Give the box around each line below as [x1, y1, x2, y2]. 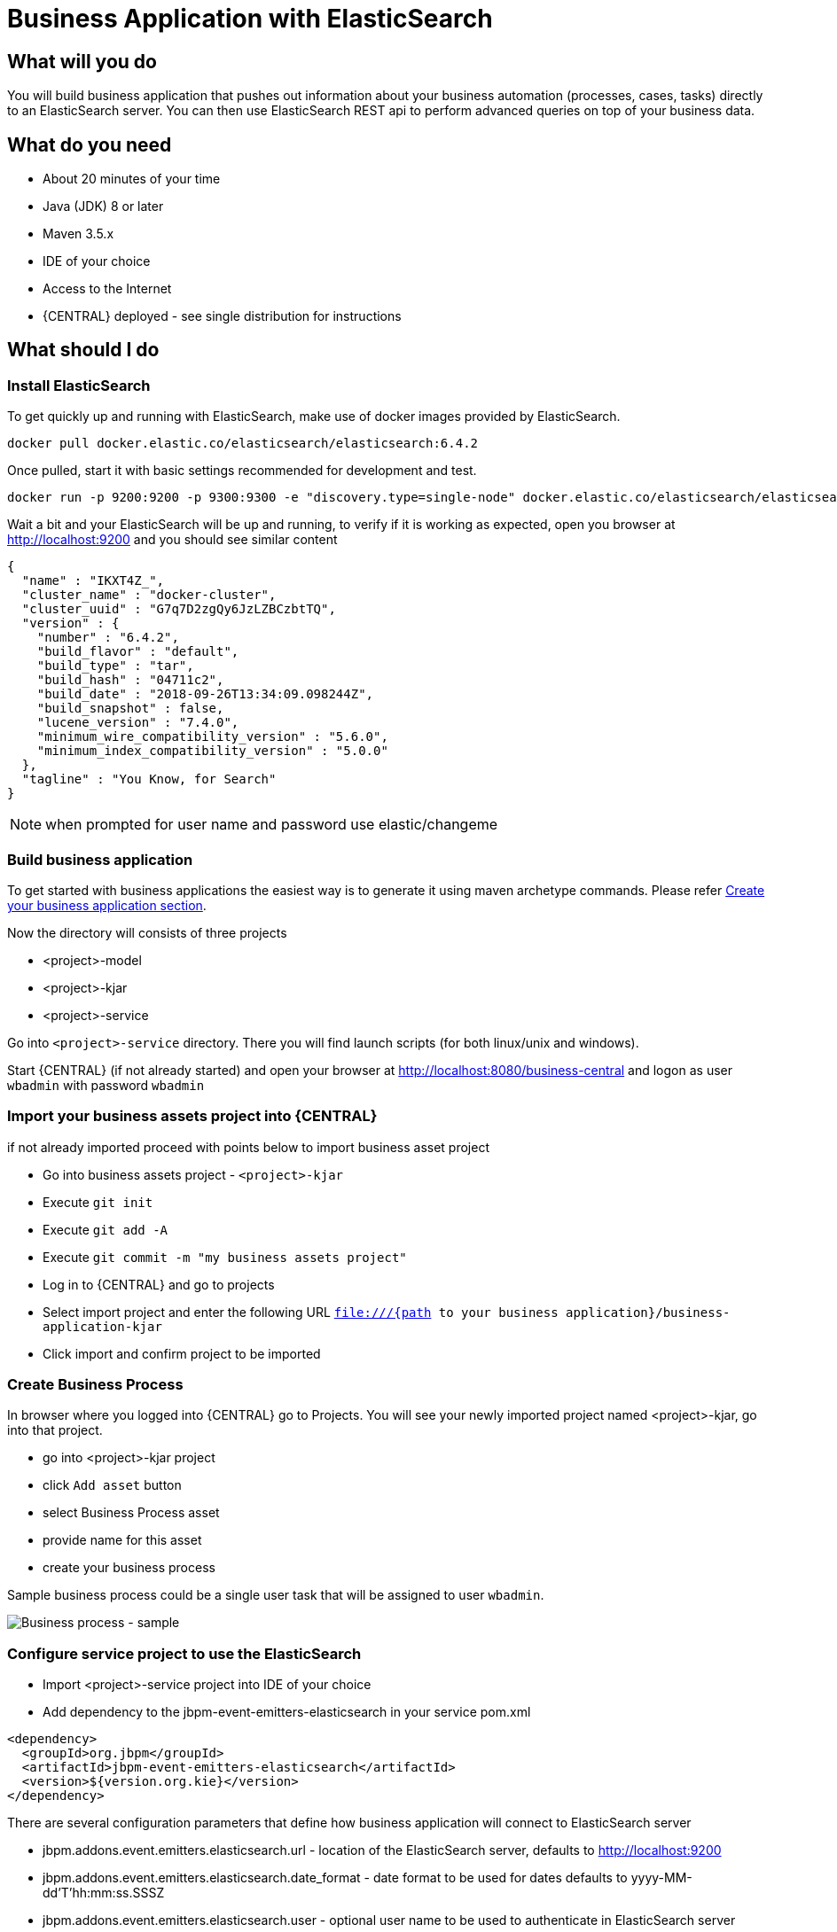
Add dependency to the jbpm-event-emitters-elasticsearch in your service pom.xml [43, 1704, 531, 1720]
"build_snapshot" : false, [36, 701, 224, 716]
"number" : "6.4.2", [36, 630, 179, 645]
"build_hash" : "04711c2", [36, 673, 224, 688]
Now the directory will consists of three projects [7, 924, 287, 940]
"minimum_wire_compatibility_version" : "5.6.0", [36, 729, 388, 744]
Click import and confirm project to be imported [43, 1345, 321, 1361]
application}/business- [566, 1305, 731, 1320]
